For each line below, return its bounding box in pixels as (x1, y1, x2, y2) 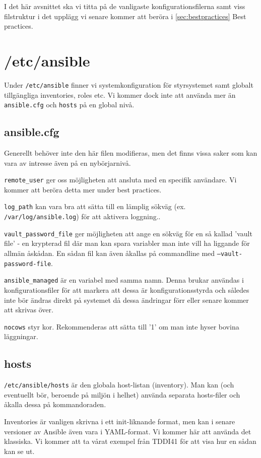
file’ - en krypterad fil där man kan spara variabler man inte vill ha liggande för (4, 238, 250, 248)
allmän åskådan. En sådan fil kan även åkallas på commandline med (4, 248, 215, 258)
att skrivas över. (4, 304, 53, 315)
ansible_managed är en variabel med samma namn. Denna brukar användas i (4, 275, 244, 285)
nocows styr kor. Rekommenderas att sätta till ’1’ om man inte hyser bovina (4, 321, 239, 332)
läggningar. (4, 331, 38, 342)
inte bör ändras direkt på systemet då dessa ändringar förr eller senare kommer (4, 294, 249, 305)
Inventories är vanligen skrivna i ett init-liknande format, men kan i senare (4, 416, 235, 427)
